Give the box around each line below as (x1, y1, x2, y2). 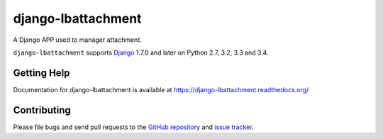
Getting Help (13, 67, 70, 79)
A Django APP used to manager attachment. (13, 35, 142, 44)
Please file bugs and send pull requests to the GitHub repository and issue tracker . (13, 123, 255, 131)
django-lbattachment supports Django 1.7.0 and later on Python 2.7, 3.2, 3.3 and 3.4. (13, 48, 269, 57)
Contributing (13, 104, 71, 116)
